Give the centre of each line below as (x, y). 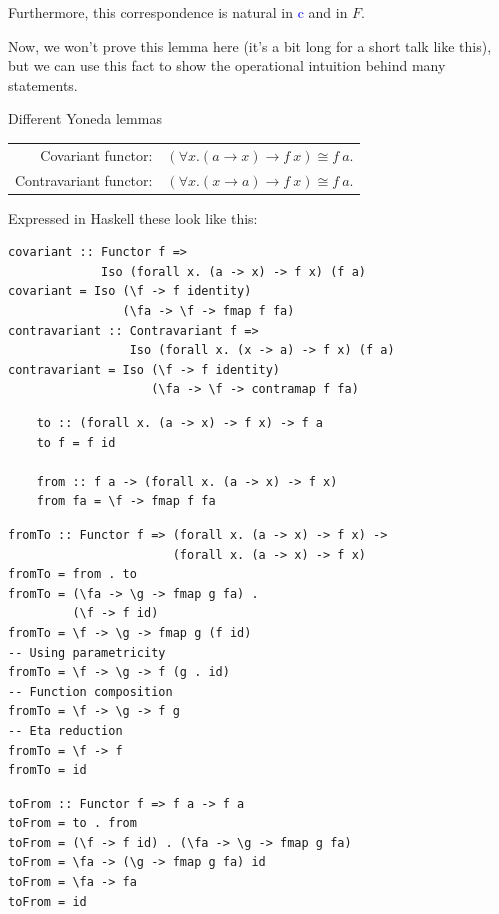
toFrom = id (47, 901)
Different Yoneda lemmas (85, 118)
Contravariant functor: (84, 179)
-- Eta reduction (65, 730)
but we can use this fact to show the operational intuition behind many (227, 65)
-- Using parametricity (87, 652)
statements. (43, 84)
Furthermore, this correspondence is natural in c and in (178, 12)
